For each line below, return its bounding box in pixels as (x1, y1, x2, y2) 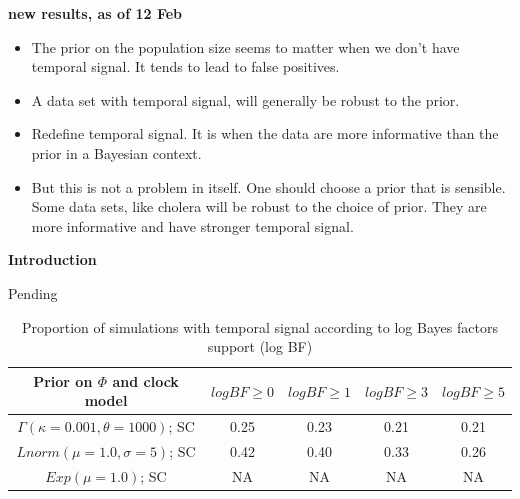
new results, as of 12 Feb (8, 3, 182, 23)
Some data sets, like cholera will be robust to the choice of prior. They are (31, 196, 487, 217)
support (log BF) (207, 336, 313, 357)
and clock (112, 370, 179, 391)
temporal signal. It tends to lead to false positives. (31, 56, 340, 77)
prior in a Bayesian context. (31, 142, 202, 163)
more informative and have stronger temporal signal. (31, 215, 354, 236)
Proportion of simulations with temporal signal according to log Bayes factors (22, 316, 498, 337)
